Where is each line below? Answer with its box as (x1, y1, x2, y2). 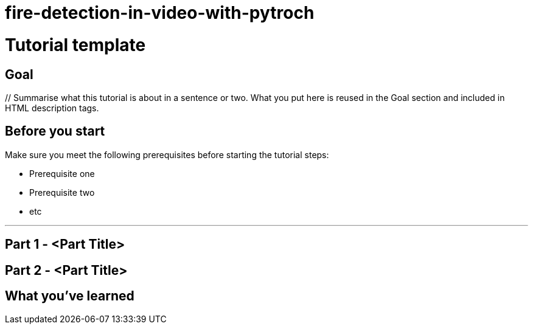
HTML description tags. (5, 102, 99, 113)
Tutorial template (5, 34, 146, 55)
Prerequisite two (29, 187, 95, 198)
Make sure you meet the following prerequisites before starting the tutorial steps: (5, 149, 329, 160)
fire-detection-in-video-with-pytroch (5, 2, 315, 23)
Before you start (5, 123, 105, 139)
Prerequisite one (29, 168, 95, 179)
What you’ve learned (5, 288, 134, 304)
